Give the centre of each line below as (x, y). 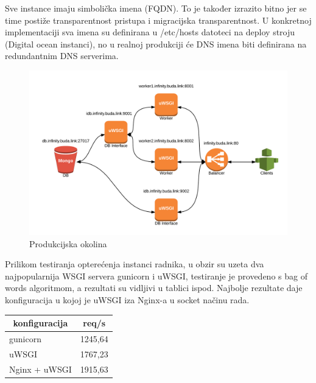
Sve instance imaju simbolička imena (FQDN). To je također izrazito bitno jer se (156, 8)
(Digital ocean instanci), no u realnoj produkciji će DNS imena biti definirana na (156, 44)
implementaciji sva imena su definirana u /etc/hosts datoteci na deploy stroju (150, 32)
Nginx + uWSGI (40, 369)
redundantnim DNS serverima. (62, 56)
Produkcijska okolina (68, 243)
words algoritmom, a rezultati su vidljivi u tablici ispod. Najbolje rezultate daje (154, 288)
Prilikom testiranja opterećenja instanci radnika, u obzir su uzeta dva (135, 264)
